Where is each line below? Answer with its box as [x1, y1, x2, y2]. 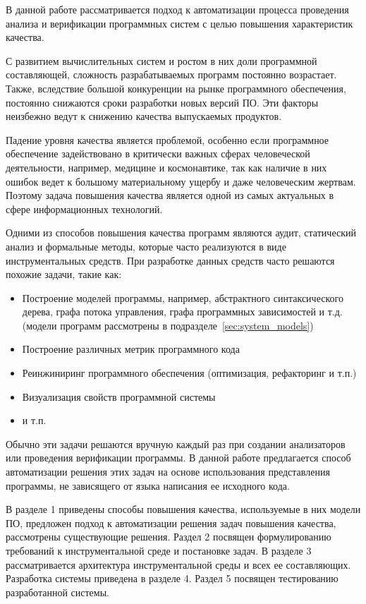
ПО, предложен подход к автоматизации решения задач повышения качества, [6, 515, 336, 530]
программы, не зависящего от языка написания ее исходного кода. [6, 478, 290, 493]
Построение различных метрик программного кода [22, 342, 240, 356]
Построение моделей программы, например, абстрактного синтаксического [22, 290, 343, 305]
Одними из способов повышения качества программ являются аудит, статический [6, 225, 356, 240]
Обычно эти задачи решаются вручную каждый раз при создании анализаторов [6, 436, 346, 451]
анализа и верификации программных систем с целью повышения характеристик [6, 16, 353, 30]
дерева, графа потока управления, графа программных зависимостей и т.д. [22, 304, 343, 319]
